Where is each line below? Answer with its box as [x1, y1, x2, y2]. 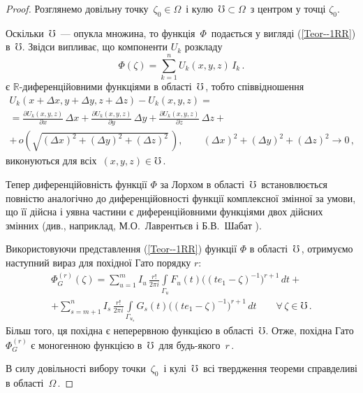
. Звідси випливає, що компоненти [22, 39, 168, 54]
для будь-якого [158, 337, 221, 352]
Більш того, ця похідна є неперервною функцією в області [6, 323, 254, 338]
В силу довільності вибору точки [6, 361, 146, 376]
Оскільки [6, 25, 44, 40]
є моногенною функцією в [31, 337, 142, 352]
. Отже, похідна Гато [265, 323, 354, 338]
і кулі [163, 361, 186, 376]
